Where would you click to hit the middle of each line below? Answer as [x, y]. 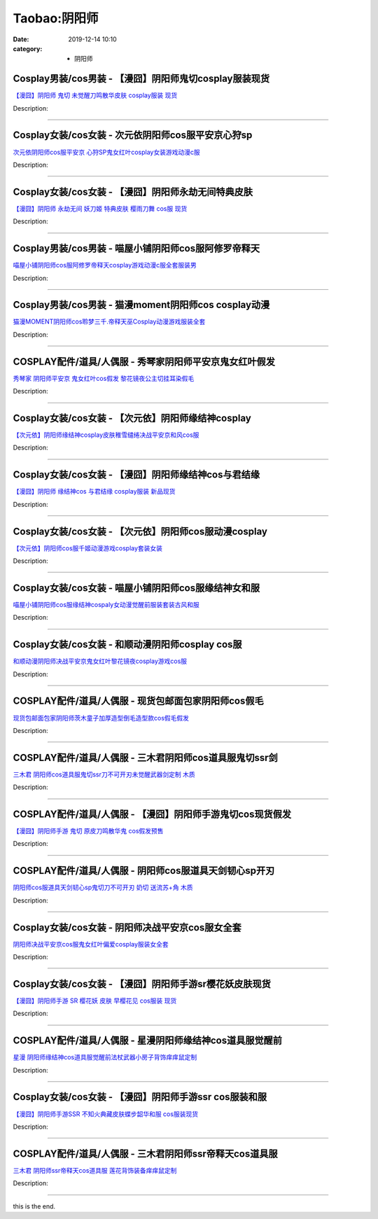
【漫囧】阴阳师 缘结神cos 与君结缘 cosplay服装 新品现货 [94, 492]
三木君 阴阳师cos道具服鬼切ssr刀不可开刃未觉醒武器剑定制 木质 [104, 774]
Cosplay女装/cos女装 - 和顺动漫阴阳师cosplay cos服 [127, 645]
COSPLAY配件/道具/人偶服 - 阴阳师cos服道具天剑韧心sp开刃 [144, 871]
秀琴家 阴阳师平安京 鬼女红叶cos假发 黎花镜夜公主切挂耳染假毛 [104, 378]
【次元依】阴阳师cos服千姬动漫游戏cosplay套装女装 [88, 548]
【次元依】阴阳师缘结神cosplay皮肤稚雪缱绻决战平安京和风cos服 [106, 435]
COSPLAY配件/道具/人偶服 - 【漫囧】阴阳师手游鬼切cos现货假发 [152, 814]
